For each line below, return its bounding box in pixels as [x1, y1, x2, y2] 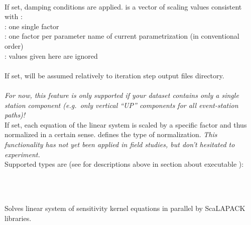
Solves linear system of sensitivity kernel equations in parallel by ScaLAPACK [5, 203, 245, 213]
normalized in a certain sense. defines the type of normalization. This [5, 129, 217, 140]
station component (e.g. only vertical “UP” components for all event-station [5, 99, 238, 110]
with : [5, 11, 23, 22]
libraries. [5, 212, 32, 223]
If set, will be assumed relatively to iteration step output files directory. [5, 70, 224, 80]
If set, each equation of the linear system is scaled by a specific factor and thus [5, 119, 247, 130]
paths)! [5, 109, 26, 120]
